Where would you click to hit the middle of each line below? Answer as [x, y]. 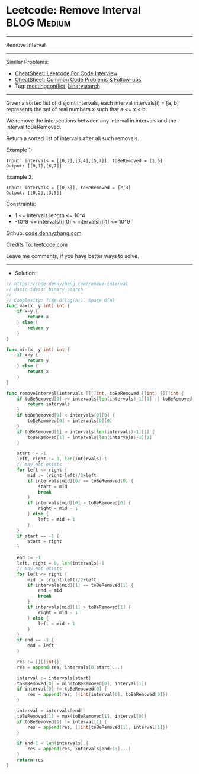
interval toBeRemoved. [34, 127]
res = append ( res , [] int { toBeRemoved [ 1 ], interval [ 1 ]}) [98, 727]
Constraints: [21, 204]
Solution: [25, 273]
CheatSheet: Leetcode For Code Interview [66, 73]
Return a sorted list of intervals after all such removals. [73, 138]
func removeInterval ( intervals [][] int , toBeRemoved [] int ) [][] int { [95, 393]
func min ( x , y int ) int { [38, 350]
